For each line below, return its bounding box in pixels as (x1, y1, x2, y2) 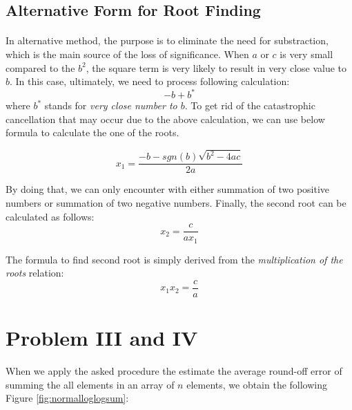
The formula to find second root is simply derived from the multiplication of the (6, 252, 343, 266)
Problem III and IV (6, 324, 198, 352)
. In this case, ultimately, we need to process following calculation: (10, 74, 290, 88)
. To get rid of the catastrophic (184, 98, 315, 113)
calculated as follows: (6, 209, 95, 223)
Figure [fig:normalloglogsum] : (6, 391, 129, 405)
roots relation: (6, 265, 64, 280)
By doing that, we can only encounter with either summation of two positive (6, 182, 330, 196)
